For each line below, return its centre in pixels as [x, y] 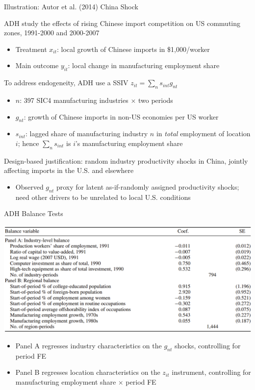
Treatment [31, 49]
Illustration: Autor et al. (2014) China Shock [71, 6]
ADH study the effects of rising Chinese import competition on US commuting [122, 23]
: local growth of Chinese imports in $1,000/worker [133, 49]
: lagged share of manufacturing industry [87, 134]
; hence [28, 143]
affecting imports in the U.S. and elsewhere [69, 170]
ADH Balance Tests [34, 213]
